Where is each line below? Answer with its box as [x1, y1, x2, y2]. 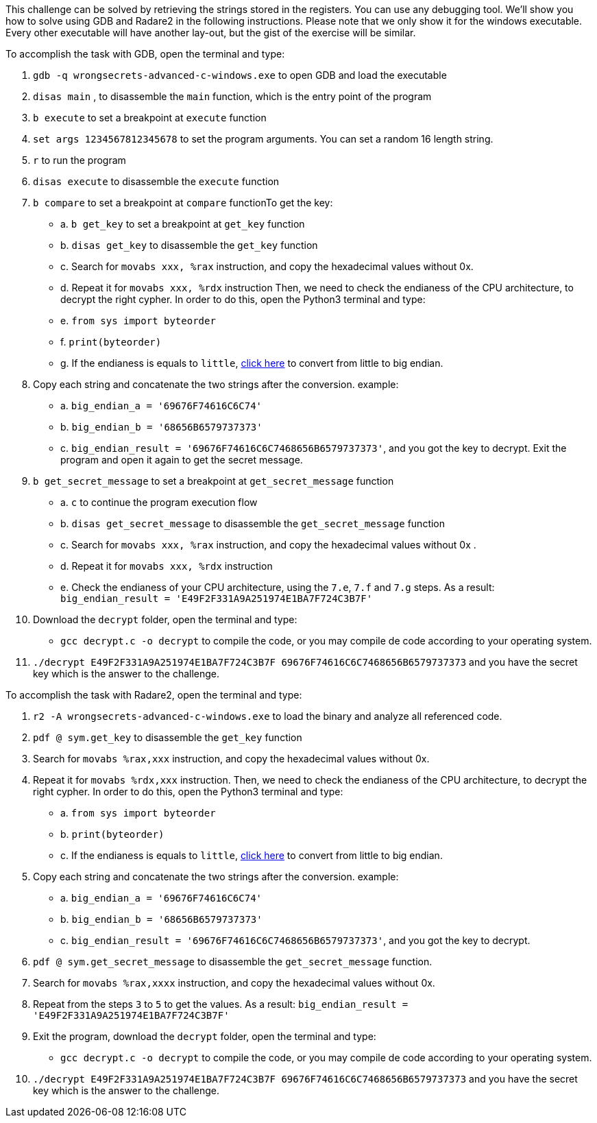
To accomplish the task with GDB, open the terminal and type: [5, 48, 285, 60]
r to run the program [33, 154, 126, 166]
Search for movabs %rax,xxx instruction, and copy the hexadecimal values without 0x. [33, 753, 430, 764]
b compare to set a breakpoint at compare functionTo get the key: [33, 197, 333, 208]
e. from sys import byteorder [60, 315, 216, 326]
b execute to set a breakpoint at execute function [33, 112, 267, 123]
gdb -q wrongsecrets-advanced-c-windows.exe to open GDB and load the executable [33, 69, 447, 81]
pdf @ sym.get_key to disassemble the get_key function [33, 732, 302, 743]
